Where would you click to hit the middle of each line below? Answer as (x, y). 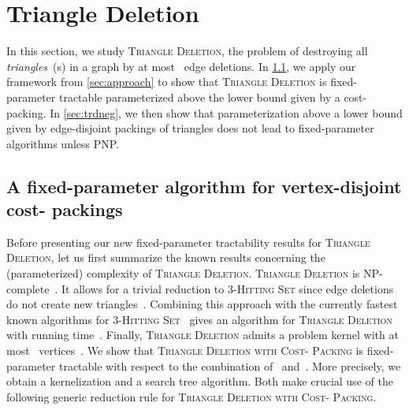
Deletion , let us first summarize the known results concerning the (166, 257)
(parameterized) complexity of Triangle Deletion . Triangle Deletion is (183, 273)
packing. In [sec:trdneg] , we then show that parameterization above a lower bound (204, 112)
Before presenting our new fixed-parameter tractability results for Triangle (188, 242)
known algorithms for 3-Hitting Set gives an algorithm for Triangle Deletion (199, 319)
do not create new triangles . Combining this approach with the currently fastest (202, 304)
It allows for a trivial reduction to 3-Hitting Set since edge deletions (227, 288)
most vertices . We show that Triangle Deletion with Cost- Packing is (185, 350)
